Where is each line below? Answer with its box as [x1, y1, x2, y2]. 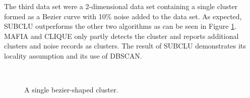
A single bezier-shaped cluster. [24, 84, 118, 95]
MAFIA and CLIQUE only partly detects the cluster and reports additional [4, 30, 239, 41]
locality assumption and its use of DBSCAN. [4, 50, 142, 61]
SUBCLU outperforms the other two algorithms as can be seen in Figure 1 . [4, 21, 237, 31]
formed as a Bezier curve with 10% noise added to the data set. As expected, [4, 11, 242, 21]
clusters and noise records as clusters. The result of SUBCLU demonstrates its [4, 40, 246, 51]
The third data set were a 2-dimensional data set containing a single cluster [4, 1, 238, 11]
